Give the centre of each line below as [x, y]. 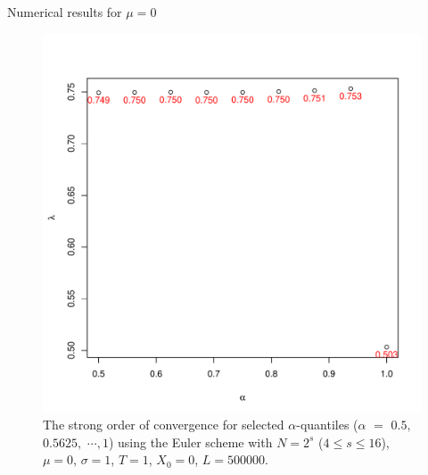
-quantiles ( [327, 425]
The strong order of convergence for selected [164, 425]
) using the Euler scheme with [190, 442]
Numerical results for [65, 12]
